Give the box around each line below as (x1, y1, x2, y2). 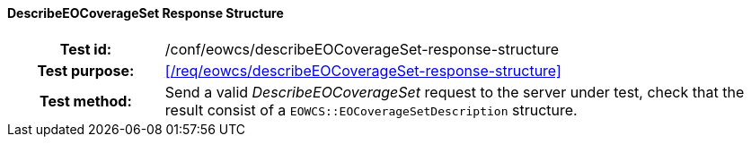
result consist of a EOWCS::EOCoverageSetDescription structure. (164, 100, 578, 119)
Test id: (59, 39, 112, 58)
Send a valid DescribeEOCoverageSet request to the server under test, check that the (164, 82, 745, 101)
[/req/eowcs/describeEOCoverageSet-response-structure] (164, 61, 561, 80)
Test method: (39, 91, 132, 110)
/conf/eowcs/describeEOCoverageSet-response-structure (164, 39, 560, 58)
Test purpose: (37, 61, 135, 80)
